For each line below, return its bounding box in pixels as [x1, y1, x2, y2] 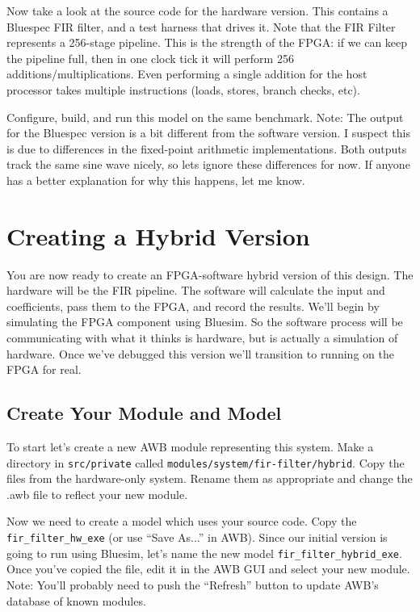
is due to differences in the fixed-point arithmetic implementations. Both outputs [6, 140, 407, 157]
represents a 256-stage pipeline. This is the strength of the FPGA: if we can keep [6, 34, 408, 51]
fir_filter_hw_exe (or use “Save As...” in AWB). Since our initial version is [6, 529, 388, 546]
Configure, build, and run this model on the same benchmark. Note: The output [6, 108, 404, 125]
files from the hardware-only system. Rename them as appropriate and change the [6, 470, 413, 487]
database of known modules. [6, 592, 146, 609]
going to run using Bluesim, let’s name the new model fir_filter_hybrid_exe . [6, 544, 402, 561]
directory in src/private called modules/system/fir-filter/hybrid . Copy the [6, 454, 405, 471]
